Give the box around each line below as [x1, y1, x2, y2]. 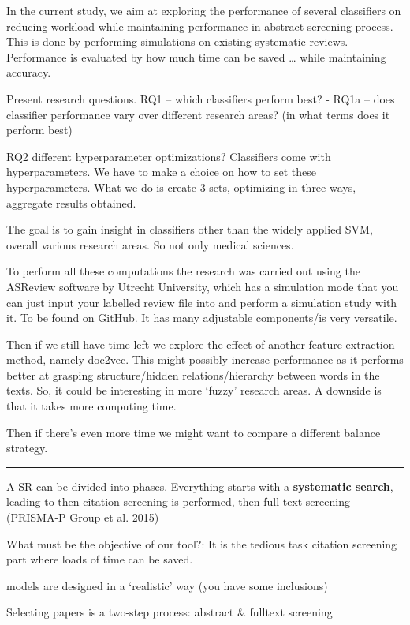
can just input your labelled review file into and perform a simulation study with [6, 294, 397, 310]
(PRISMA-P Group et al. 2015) [6, 509, 159, 526]
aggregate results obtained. [6, 194, 136, 211]
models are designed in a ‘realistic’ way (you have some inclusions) [6, 577, 328, 593]
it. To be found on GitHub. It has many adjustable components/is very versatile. [6, 309, 397, 326]
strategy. [6, 440, 48, 456]
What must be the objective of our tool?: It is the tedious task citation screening [6, 535, 397, 552]
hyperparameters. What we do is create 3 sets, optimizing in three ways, [6, 178, 356, 195]
